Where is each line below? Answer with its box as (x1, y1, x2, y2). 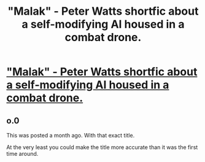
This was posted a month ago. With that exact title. (6, 132, 135, 139)
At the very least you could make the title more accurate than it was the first (6, 144, 198, 151)
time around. (6, 150, 39, 157)
